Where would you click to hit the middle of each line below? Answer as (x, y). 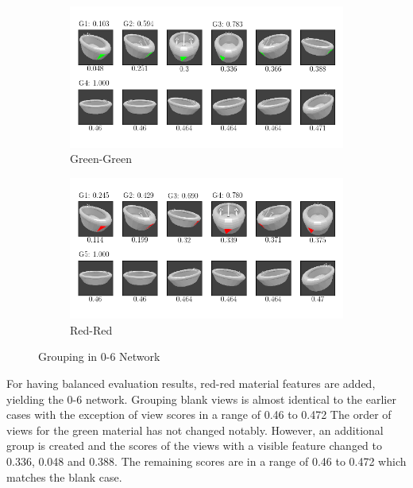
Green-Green (101, 159)
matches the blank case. (64, 476)
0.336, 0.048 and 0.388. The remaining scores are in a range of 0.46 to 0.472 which (206, 461)
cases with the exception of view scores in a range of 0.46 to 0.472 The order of (199, 414)
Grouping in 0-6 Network (99, 356)
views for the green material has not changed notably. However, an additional (195, 430)
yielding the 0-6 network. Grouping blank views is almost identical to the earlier (201, 399)
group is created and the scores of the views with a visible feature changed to (195, 445)
